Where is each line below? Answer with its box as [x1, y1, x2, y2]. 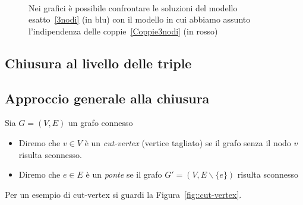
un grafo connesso [68, 116, 133, 129]
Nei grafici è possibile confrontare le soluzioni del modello [29, 1, 238, 14]
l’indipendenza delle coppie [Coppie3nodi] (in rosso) [29, 24, 218, 37]
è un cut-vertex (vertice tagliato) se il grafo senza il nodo [84, 136, 291, 149]
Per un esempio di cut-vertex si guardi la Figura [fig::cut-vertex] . [5, 188, 242, 200]
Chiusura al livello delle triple [5, 53, 192, 72]
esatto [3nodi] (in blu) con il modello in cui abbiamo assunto [29, 13, 251, 26]
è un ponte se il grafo [86, 168, 162, 181]
